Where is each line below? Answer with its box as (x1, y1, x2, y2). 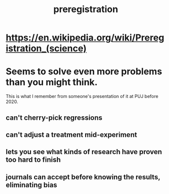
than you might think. (6, 77, 98, 88)
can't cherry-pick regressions (6, 113, 103, 122)
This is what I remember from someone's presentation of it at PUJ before (6, 93, 159, 100)
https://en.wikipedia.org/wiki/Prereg (6, 32, 164, 43)
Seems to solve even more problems (6, 66, 162, 77)
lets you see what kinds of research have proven (6, 148, 162, 156)
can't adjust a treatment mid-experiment (6, 130, 138, 139)
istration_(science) (6, 43, 87, 54)
